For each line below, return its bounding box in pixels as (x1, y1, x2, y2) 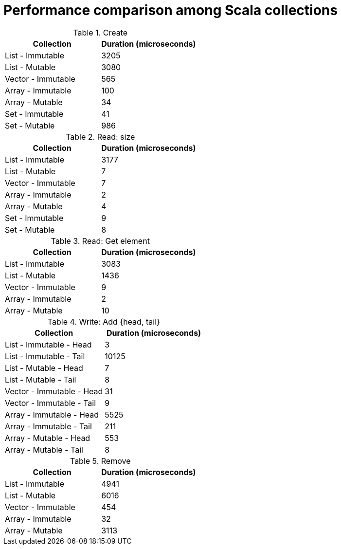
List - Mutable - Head (5, 363, 83, 373)
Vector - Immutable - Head (5, 386, 103, 396)
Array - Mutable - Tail (5, 444, 83, 455)
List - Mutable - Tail (5, 374, 76, 384)
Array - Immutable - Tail (5, 421, 92, 431)
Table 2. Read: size (66, 131, 135, 142)
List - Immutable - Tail (5, 351, 85, 361)
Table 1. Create (73, 27, 128, 37)
